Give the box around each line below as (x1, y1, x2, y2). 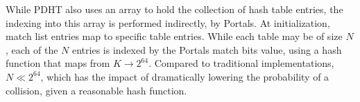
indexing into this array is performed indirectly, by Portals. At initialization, (6, 15, 330, 30)
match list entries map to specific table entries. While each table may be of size (6, 29, 343, 43)
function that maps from (6, 56, 110, 70)
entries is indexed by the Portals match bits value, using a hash (72, 42, 342, 57)
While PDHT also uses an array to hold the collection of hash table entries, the (6, 2, 343, 16)
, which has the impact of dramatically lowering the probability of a (40, 69, 329, 83)
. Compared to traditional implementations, (148, 56, 334, 70)
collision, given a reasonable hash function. (6, 83, 187, 97)
